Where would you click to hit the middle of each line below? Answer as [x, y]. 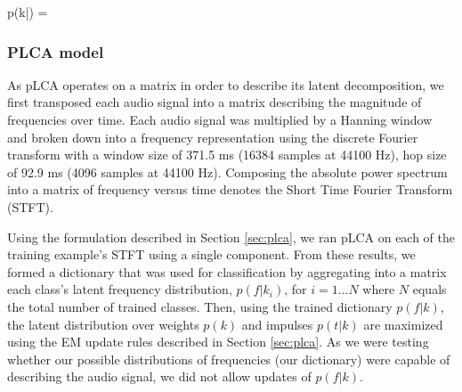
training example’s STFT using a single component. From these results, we [211, 254]
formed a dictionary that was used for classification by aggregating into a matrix [227, 271]
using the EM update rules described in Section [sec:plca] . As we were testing [218, 342]
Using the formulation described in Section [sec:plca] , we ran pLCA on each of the [231, 237]
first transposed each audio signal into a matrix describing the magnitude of [215, 102]
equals [430, 289]
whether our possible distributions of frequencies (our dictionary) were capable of [229, 359]
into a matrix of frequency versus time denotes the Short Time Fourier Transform [230, 189]
